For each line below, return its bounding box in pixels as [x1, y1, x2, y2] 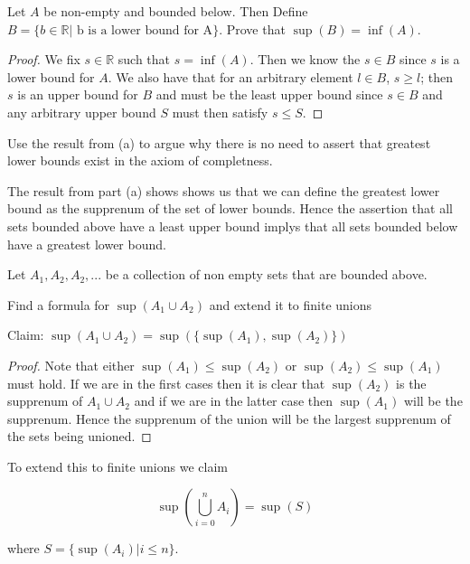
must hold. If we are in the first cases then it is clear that [7, 373, 325, 392]
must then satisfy [172, 102, 268, 121]
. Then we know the [249, 50, 361, 69]
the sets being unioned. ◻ [7, 427, 152, 446]
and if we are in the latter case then [134, 391, 334, 410]
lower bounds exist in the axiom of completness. [7, 151, 273, 170]
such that [117, 50, 171, 69]
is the [396, 373, 427, 392]
